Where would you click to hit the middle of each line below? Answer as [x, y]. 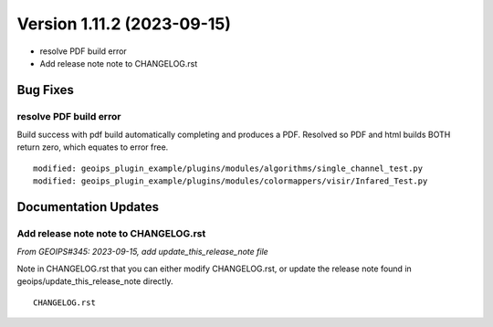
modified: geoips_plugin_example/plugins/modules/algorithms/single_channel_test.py [228, 168]
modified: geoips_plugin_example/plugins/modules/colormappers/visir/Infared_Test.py [231, 181]
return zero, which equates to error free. [93, 147]
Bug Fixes [46, 90]
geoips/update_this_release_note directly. [95, 281]
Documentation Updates [88, 207]
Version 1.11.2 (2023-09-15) [124, 24]
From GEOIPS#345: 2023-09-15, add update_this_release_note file [142, 252]
